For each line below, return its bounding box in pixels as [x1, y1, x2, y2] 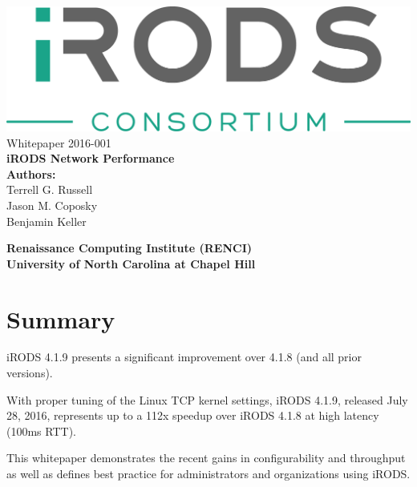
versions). [6, 364, 53, 381]
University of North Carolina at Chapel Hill [6, 255, 256, 272]
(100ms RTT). [6, 422, 76, 439]
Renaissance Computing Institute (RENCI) [6, 239, 252, 256]
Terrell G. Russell [6, 181, 93, 198]
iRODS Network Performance [6, 150, 175, 167]
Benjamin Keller [6, 212, 87, 229]
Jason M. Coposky [6, 196, 98, 213]
